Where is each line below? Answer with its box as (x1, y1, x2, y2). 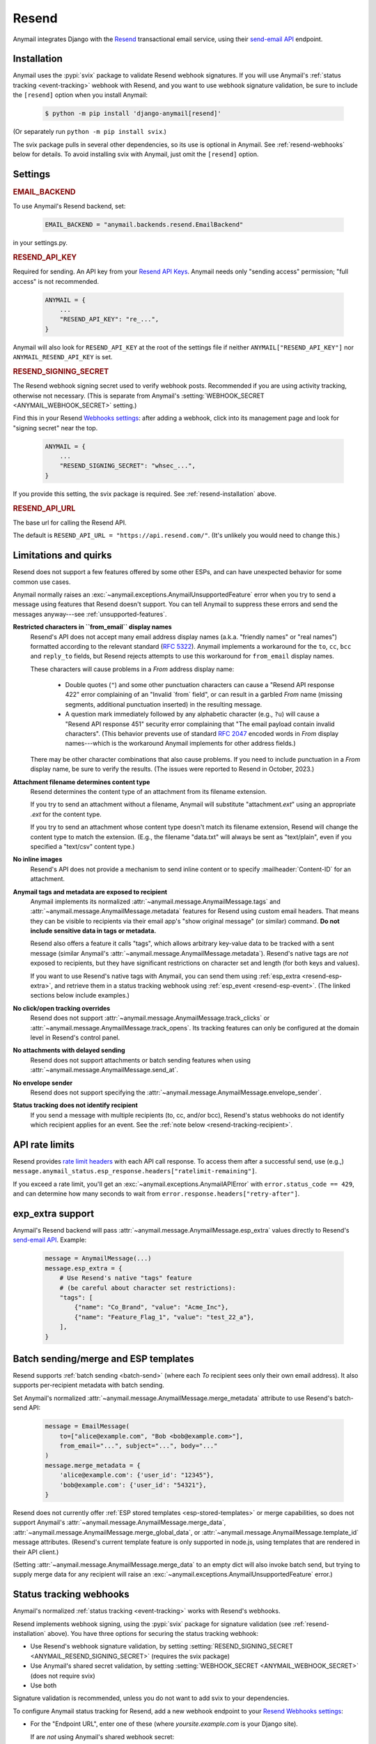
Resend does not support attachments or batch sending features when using (30, 1055, 251, 1064)
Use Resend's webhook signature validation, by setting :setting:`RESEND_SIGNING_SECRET (30, 1642, 294, 1651)
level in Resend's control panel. (30, 1033, 120, 1042)
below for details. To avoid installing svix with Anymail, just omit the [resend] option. (13, 150, 259, 158)
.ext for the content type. (30, 810, 102, 818)
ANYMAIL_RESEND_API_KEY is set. (13, 353, 113, 361)
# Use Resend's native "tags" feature (59, 1274, 192, 1282)
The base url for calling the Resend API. (13, 518, 127, 527)
